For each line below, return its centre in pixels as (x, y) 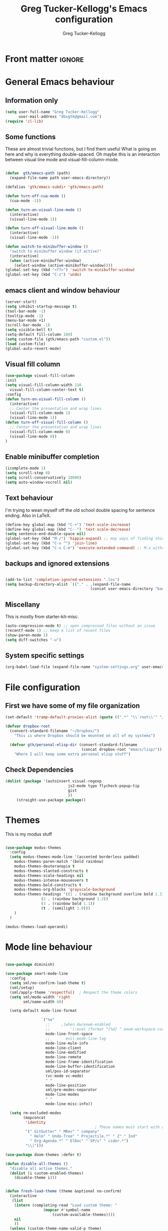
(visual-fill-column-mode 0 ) (40, 432)
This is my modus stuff (29, 834)
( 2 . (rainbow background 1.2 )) (74, 899)
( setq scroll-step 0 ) (28, 473)
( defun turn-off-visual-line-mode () (44, 228)
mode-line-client (63, 1048)
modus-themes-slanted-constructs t (51, 871)
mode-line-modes (62, 1095)
